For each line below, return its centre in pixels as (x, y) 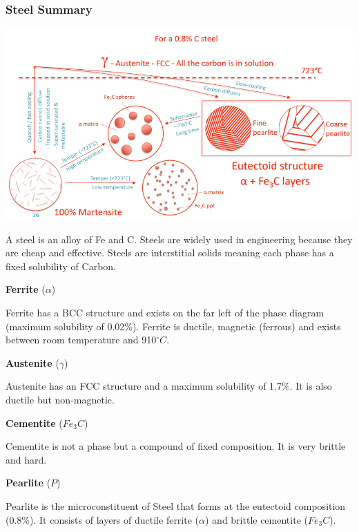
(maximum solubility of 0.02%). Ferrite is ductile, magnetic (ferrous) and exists (173, 326)
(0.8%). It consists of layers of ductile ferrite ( (103, 519)
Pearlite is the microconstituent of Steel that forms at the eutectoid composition (176, 505)
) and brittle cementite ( (256, 519)
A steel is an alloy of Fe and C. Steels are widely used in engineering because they (179, 239)
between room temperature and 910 (81, 340)
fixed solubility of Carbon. (61, 266)
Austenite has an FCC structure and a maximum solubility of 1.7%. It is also (169, 386)
